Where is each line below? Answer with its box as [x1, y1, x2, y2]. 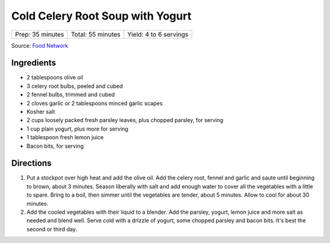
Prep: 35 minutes [15, 30, 64, 38]
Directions [11, 158, 52, 169]
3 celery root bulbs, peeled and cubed [26, 82, 123, 90]
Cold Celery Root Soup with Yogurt [11, 9, 192, 23]
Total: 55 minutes [70, 30, 121, 38]
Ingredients [11, 58, 56, 68]
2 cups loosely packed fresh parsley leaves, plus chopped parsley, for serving [26, 117, 224, 124]
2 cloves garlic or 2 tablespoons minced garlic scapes [26, 100, 163, 107]
